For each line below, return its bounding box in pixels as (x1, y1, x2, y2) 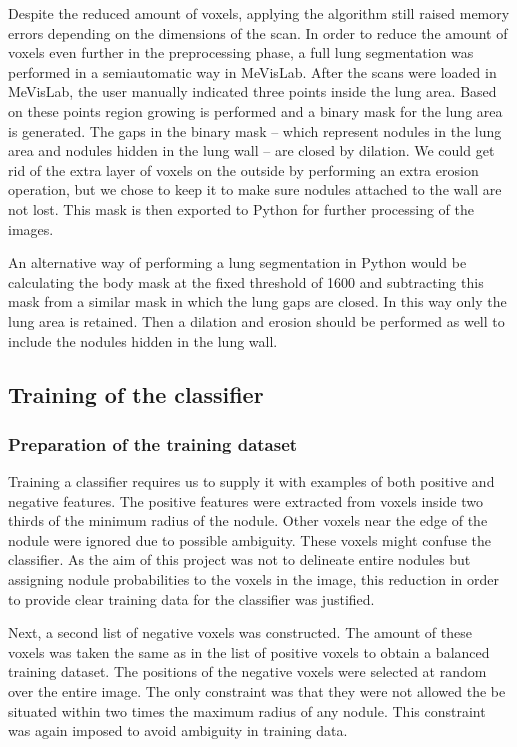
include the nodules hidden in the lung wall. (8, 330, 278, 351)
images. (8, 218, 54, 239)
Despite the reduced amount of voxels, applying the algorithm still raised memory (8, 3, 510, 23)
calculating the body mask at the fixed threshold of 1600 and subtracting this (8, 271, 484, 292)
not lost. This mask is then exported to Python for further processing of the (8, 198, 474, 219)
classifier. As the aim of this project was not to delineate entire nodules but (8, 549, 471, 570)
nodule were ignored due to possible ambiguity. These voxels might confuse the (8, 529, 492, 550)
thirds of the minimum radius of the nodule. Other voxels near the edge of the (8, 510, 488, 531)
